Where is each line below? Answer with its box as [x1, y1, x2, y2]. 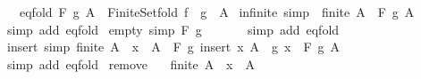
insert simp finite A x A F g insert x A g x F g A [6, 37, 341, 56]
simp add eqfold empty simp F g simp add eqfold [6, 20, 340, 38]
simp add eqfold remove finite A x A [6, 54, 256, 73]
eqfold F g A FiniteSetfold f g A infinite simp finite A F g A [19, 3, 415, 20]
